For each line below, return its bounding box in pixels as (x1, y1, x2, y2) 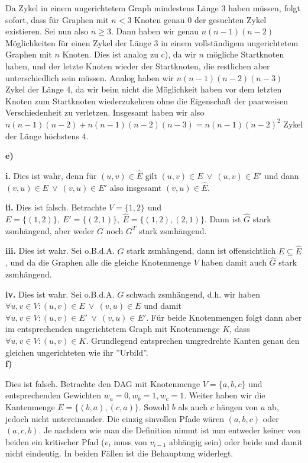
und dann (264, 169, 299, 181)
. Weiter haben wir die (184, 389, 265, 401)
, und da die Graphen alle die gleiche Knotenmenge (5, 256, 191, 269)
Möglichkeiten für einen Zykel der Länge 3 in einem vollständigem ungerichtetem (5, 36, 299, 49)
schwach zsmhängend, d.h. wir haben (126, 288, 260, 300)
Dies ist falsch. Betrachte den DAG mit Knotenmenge (5, 377, 200, 389)
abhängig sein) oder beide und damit (169, 435, 303, 448)
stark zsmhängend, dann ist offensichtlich (127, 244, 276, 257)
